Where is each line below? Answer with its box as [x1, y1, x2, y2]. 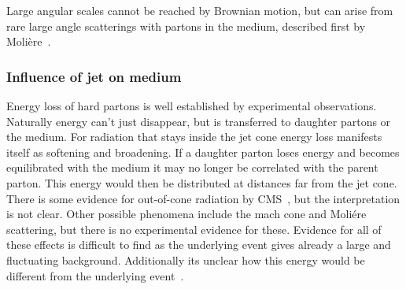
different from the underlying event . [6, 267, 184, 283]
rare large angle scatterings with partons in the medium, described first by [6, 17, 366, 34]
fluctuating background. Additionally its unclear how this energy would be [6, 251, 365, 268]
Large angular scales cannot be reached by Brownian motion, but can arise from [6, 2, 393, 18]
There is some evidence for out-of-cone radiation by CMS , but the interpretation [6, 190, 400, 206]
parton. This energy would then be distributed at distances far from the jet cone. [6, 174, 397, 191]
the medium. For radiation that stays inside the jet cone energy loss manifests [6, 128, 382, 145]
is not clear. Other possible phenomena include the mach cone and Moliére [6, 206, 367, 222]
